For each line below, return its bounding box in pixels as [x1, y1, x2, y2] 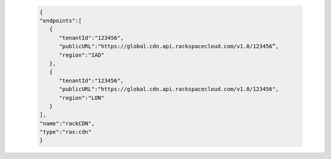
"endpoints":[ [39, 17, 82, 24]
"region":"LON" [59, 94, 105, 101]
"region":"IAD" [59, 51, 105, 58]
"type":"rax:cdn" [39, 128, 92, 136]
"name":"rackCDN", [39, 120, 95, 127]
